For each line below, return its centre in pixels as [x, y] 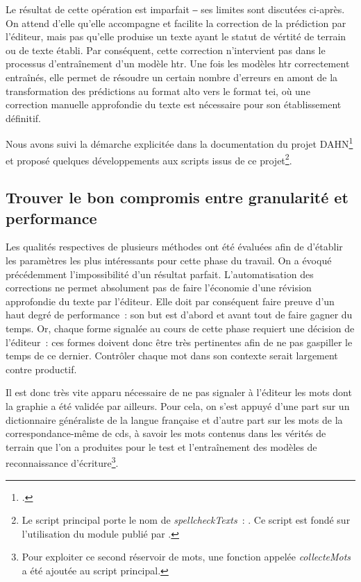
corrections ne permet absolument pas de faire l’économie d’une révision [159, 288]
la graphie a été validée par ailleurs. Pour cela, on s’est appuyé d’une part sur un [178, 405]
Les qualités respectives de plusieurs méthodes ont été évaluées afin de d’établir [174, 247]
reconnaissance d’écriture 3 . [62, 462]
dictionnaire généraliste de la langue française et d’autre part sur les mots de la [174, 419]
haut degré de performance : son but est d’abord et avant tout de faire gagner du [179, 315]
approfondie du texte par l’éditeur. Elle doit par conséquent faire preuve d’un [170, 301]
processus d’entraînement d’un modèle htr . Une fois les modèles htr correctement [178, 63]
